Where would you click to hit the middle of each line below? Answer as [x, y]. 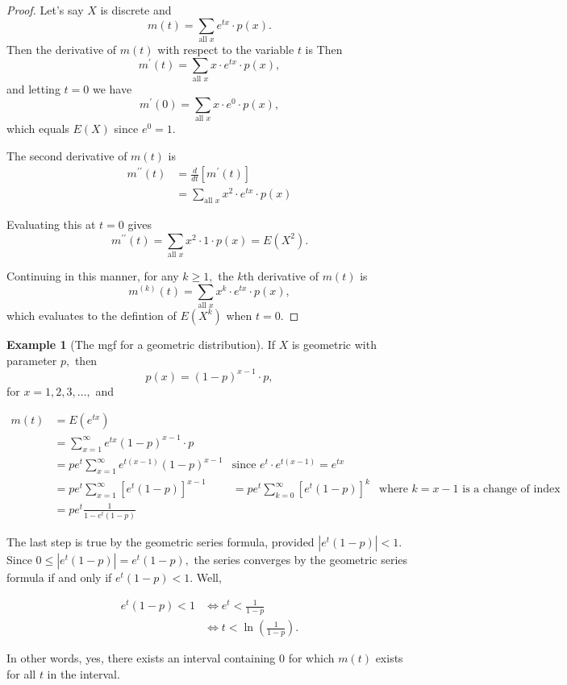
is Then [324, 49]
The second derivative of [67, 155]
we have [112, 88]
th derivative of [281, 275]
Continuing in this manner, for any [93, 275]
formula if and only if [59, 577]
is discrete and [136, 10]
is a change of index [511, 490]
